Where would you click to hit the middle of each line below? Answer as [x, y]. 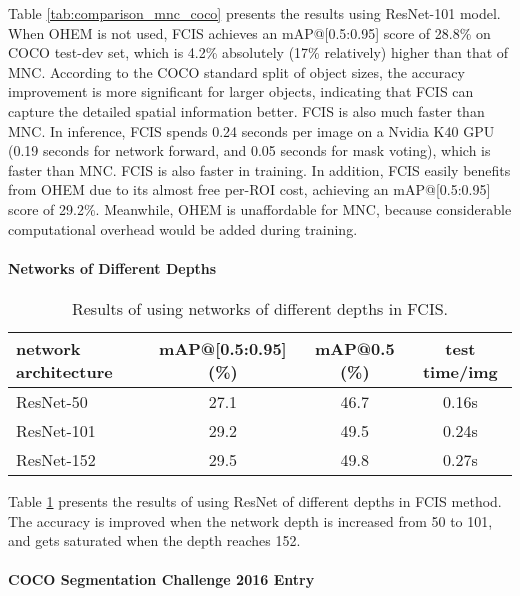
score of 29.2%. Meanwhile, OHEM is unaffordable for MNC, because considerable [260, 208]
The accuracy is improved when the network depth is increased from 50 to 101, [250, 520]
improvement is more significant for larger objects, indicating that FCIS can [241, 91]
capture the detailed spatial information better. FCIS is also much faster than [246, 110]
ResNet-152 [56, 459]
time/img [460, 371]
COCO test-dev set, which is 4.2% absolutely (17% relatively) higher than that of [258, 52]
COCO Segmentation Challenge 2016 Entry [161, 579]
